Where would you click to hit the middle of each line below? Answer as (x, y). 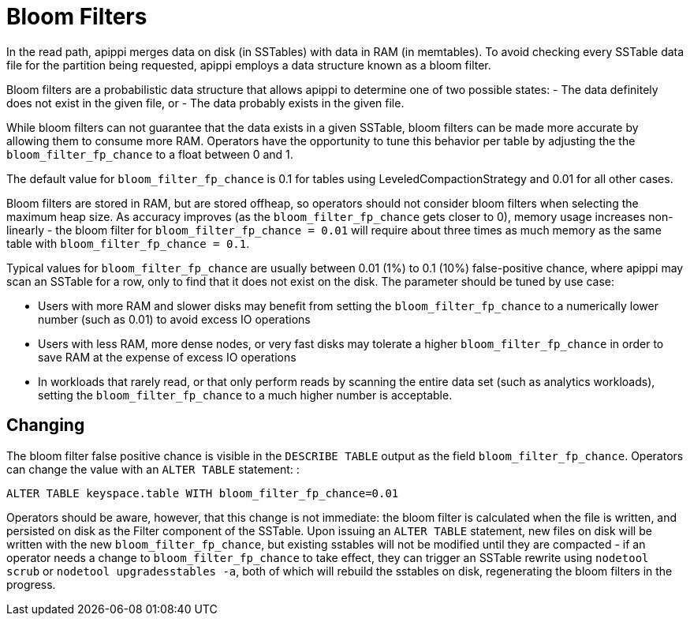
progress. (31, 584)
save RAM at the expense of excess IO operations (167, 357)
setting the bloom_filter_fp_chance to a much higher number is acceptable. (245, 395)
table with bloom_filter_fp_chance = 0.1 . (128, 243)
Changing (46, 425)
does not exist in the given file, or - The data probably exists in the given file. (205, 103)
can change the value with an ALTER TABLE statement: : (153, 469)
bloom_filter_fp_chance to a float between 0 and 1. (150, 154)
